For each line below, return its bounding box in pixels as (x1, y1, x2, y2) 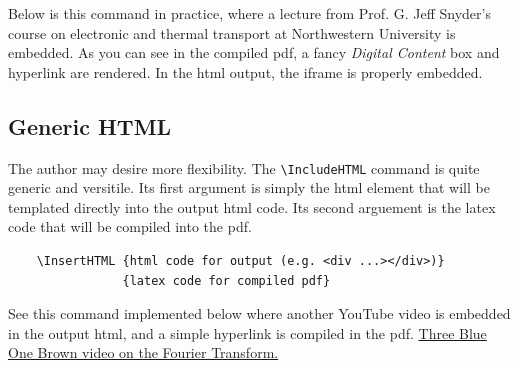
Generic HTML (8, 110, 172, 141)
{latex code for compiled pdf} (122, 273, 331, 288)
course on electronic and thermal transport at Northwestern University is (8, 22, 456, 43)
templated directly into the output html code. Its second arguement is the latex (8, 196, 496, 217)
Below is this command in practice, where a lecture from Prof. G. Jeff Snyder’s (8, 3, 491, 23)
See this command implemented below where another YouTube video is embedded (8, 303, 511, 324)
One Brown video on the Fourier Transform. (8, 342, 279, 363)
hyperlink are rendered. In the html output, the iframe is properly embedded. (8, 61, 483, 82)
